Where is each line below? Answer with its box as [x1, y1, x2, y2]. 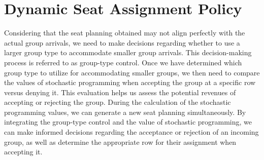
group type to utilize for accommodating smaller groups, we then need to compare [4, 67, 260, 77]
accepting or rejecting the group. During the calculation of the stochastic [4, 97, 231, 107]
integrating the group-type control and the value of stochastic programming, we [4, 116, 252, 127]
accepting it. [4, 146, 43, 157]
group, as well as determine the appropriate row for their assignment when [4, 136, 237, 147]
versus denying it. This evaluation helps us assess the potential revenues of [4, 87, 236, 97]
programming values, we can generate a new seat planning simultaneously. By [4, 106, 246, 117]
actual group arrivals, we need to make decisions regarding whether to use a [4, 37, 240, 48]
